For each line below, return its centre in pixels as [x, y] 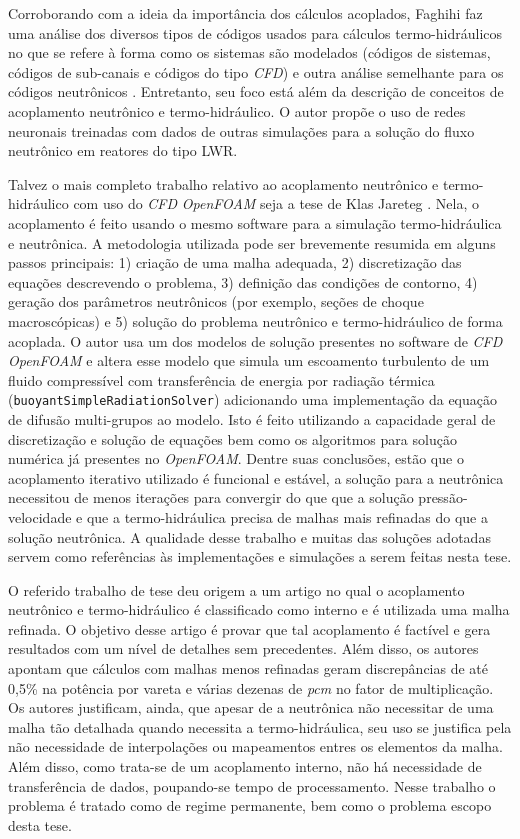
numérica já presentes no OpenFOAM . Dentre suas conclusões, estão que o [236, 458]
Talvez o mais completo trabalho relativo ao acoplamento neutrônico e [223, 183]
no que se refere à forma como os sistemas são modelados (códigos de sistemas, [249, 52]
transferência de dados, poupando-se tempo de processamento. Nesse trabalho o [252, 785]
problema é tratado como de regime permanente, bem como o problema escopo [250, 805]
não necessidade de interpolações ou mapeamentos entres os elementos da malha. [255, 746]
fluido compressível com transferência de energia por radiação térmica [221, 379]
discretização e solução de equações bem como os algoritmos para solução [232, 438]
